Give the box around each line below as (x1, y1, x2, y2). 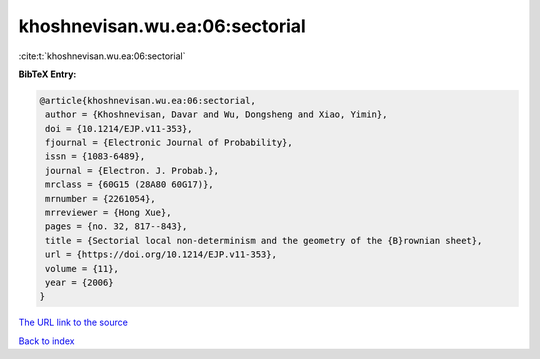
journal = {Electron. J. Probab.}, (45, 165, 220, 176)
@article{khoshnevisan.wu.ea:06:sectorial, (39, 95, 257, 106)
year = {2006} (45, 277, 114, 288)
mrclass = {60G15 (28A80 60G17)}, (45, 179, 214, 190)
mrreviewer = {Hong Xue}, (45, 207, 172, 219)
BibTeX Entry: (18, 68, 77, 80)
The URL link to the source (18, 316, 129, 329)
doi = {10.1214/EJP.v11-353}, (45, 123, 194, 134)
